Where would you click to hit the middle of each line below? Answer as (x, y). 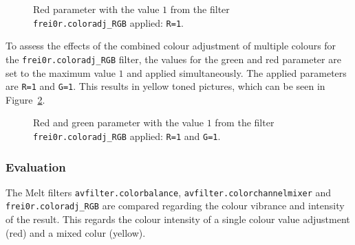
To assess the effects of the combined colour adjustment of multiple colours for (171, 46)
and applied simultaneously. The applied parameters (237, 72)
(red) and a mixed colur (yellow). (76, 232)
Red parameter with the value (96, 9)
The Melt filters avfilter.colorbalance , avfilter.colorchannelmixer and (169, 192)
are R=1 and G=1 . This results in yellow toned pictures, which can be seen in (165, 86)
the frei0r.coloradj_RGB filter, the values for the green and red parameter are (173, 59)
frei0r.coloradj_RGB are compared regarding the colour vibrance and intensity (175, 206)
